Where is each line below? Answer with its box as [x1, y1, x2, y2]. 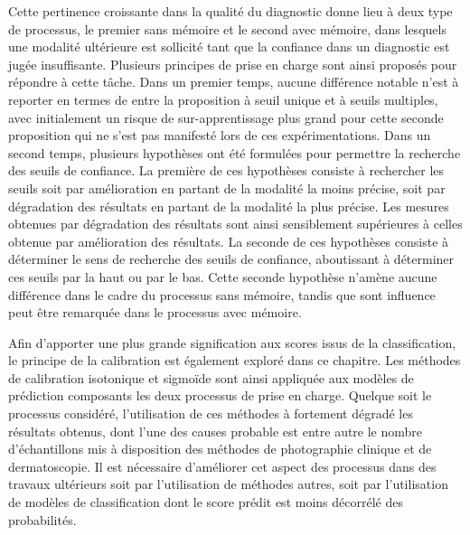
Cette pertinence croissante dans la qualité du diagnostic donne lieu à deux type [8, 2, 453, 20]
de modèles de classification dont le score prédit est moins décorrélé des [8, 493, 403, 512]
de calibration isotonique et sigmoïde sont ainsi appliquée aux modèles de [8, 368, 414, 387]
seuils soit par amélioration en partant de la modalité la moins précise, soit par [8, 178, 446, 197]
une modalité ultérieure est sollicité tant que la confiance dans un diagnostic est [8, 37, 450, 56]
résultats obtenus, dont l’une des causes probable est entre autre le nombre [8, 421, 423, 440]
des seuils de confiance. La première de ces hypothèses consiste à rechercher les [8, 161, 445, 180]
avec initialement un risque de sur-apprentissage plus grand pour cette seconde [8, 108, 444, 127]
